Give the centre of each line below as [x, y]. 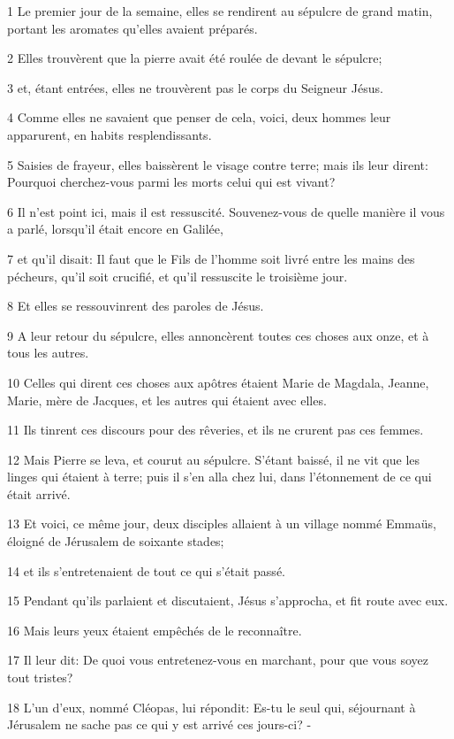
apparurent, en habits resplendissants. [110, 134]
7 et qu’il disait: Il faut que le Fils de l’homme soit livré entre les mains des [211, 258]
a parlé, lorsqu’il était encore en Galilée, [115, 229]
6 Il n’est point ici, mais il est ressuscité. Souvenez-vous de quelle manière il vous [226, 211]
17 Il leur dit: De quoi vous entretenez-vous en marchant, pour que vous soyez [218, 660]
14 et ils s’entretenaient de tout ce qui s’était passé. [146, 570]
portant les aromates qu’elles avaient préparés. [132, 28]
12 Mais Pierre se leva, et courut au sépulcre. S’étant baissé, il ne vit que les [214, 459]
